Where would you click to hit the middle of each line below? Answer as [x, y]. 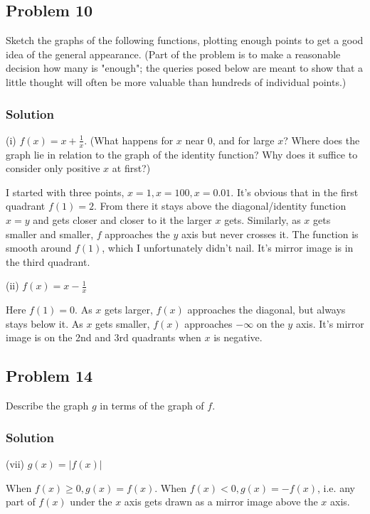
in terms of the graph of [152, 406]
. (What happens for [129, 140]
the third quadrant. [48, 261]
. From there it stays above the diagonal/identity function [220, 206]
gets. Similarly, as [263, 220]
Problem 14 [49, 376]
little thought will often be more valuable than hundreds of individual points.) [176, 81]
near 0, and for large [230, 140]
